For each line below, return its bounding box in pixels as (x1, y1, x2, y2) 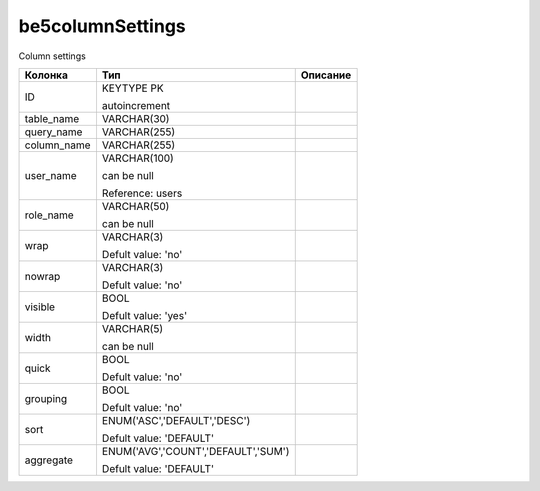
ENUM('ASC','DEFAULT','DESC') (101, 413, 251, 427)
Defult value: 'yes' (101, 308, 188, 322)
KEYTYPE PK (101, 81, 164, 95)
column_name (24, 138, 91, 152)
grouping (24, 391, 68, 405)
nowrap (24, 269, 61, 283)
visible (24, 300, 55, 314)
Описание (300, 68, 352, 82)
